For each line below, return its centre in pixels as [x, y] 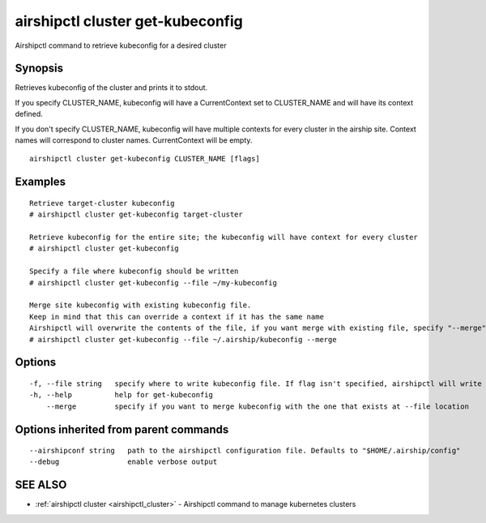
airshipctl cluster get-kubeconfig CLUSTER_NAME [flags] [145, 159]
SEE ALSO [41, 485]
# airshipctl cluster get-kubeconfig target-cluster [136, 214]
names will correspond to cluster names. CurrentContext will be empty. [134, 140]
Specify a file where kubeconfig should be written [134, 271]
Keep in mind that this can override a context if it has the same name [177, 317]
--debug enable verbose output [124, 462]
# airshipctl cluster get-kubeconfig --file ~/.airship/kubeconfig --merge [183, 339]
